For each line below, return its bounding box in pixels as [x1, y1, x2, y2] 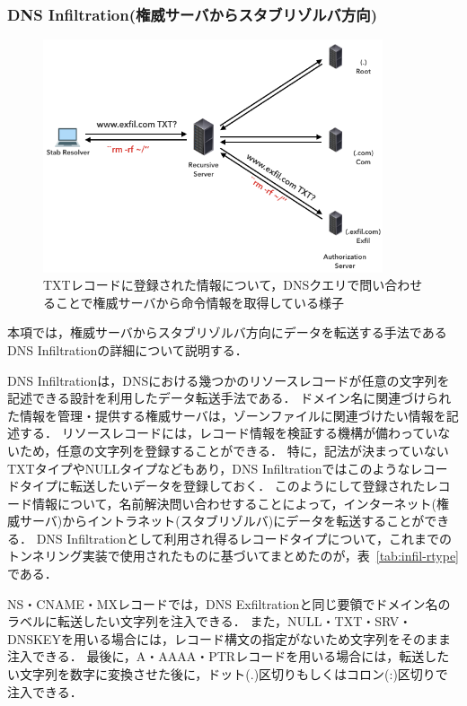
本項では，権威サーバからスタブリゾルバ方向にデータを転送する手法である [7, 323, 447, 342]
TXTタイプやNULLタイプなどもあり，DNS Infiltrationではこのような [7, 458, 410, 477]
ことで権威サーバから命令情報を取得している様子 [55, 292, 345, 311]
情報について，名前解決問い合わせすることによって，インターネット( [31, 493, 436, 512]
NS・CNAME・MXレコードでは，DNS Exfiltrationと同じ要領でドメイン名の [7, 594, 451, 613]
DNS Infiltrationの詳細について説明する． [7, 340, 248, 359]
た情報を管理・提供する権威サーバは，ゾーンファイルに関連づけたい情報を [7, 405, 446, 424]
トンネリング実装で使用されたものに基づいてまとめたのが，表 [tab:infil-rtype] [7, 546, 460, 565]
